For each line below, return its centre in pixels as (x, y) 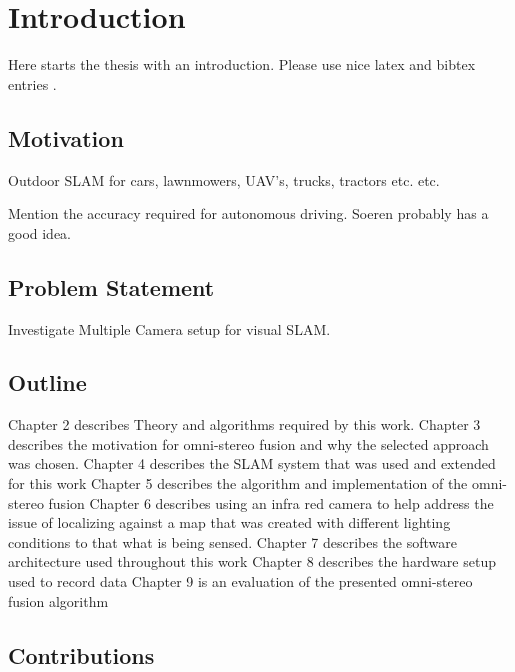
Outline (47, 382)
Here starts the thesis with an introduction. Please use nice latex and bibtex (242, 64)
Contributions (81, 654)
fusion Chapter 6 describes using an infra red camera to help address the (271, 502)
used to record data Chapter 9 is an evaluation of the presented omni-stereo (240, 581)
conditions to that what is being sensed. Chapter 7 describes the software (233, 541)
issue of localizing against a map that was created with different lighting (229, 522)
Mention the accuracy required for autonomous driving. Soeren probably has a (248, 213)
